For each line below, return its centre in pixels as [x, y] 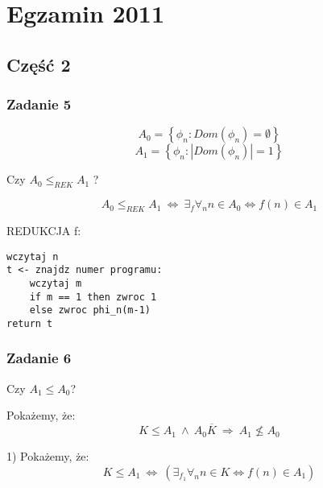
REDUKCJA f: [44, 230]
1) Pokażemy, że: [48, 456]
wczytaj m [56, 283]
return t [30, 323]
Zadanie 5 [39, 104]
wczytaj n [33, 256]
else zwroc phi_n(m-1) [90, 310]
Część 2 [39, 64]
